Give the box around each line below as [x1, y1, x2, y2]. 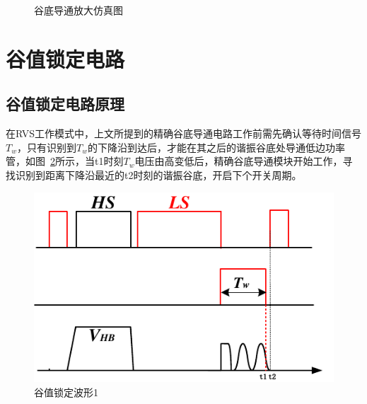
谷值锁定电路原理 [6, 93, 124, 115]
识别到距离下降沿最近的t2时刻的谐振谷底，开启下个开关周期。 [15, 167, 302, 182]
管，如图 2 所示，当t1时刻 [6, 154, 124, 168]
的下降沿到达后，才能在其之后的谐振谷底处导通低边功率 [87, 139, 345, 154]
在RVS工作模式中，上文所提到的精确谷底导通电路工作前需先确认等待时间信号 [6, 126, 362, 141]
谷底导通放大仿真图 [34, 3, 123, 17]
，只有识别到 [16, 139, 76, 154]
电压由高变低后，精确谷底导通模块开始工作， [134, 154, 343, 168]
